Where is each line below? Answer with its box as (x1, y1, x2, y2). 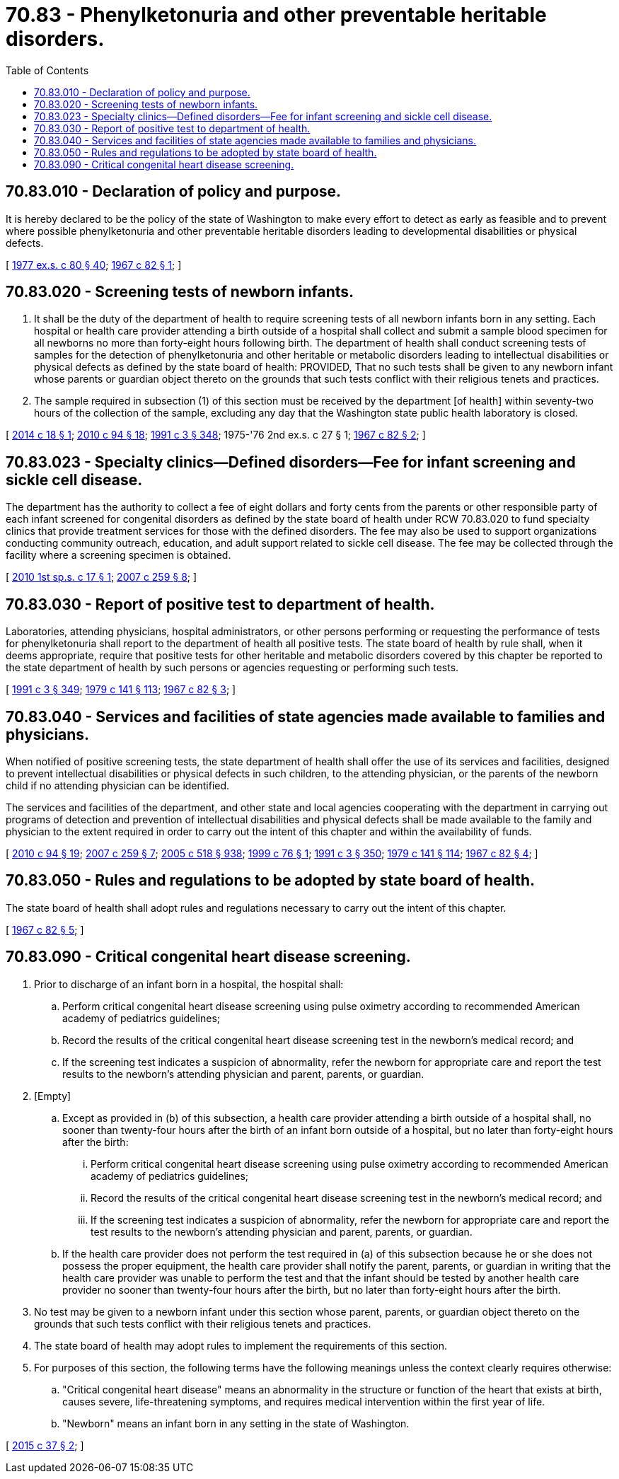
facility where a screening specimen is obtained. (6, 549, 231, 562)
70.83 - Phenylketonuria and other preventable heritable (6, 3, 547, 27)
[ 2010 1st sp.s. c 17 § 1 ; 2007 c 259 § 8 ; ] (6, 571, 197, 584)
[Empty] (34, 1089, 71, 1102)
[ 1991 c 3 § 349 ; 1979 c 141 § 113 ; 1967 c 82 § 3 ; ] (6, 683, 236, 696)
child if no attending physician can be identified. (6, 779, 230, 791)
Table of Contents (6, 64, 89, 76)
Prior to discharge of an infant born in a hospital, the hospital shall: (34, 978, 344, 990)
